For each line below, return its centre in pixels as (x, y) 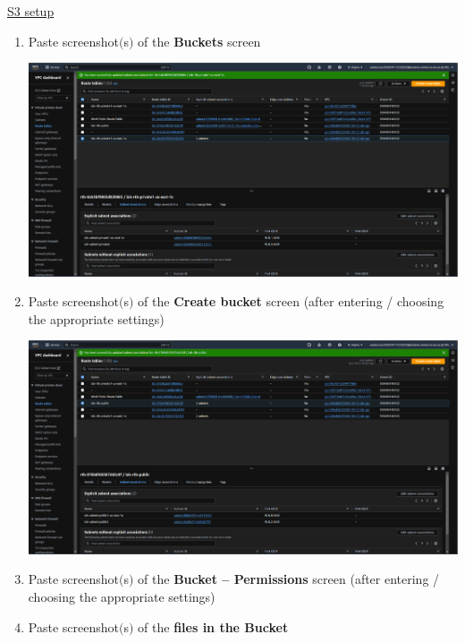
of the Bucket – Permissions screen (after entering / (289, 579)
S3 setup (31, 11)
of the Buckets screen (199, 41)
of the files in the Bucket (213, 626)
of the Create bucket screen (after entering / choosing (291, 301)
